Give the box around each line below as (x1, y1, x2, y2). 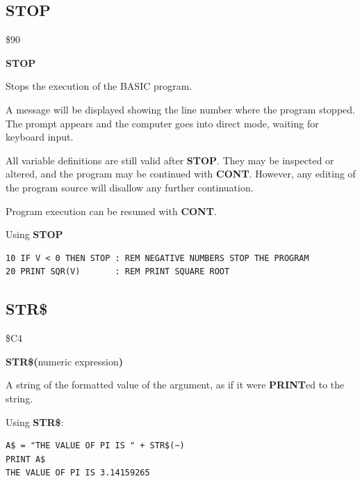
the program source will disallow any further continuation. (6, 180, 254, 194)
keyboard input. (6, 129, 74, 144)
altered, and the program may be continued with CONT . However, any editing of (6, 166, 356, 181)
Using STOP (6, 227, 63, 242)
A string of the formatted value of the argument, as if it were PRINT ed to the (6, 377, 345, 392)
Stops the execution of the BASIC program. (6, 79, 192, 93)
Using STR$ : (6, 414, 64, 429)
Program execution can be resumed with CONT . (6, 203, 217, 218)
